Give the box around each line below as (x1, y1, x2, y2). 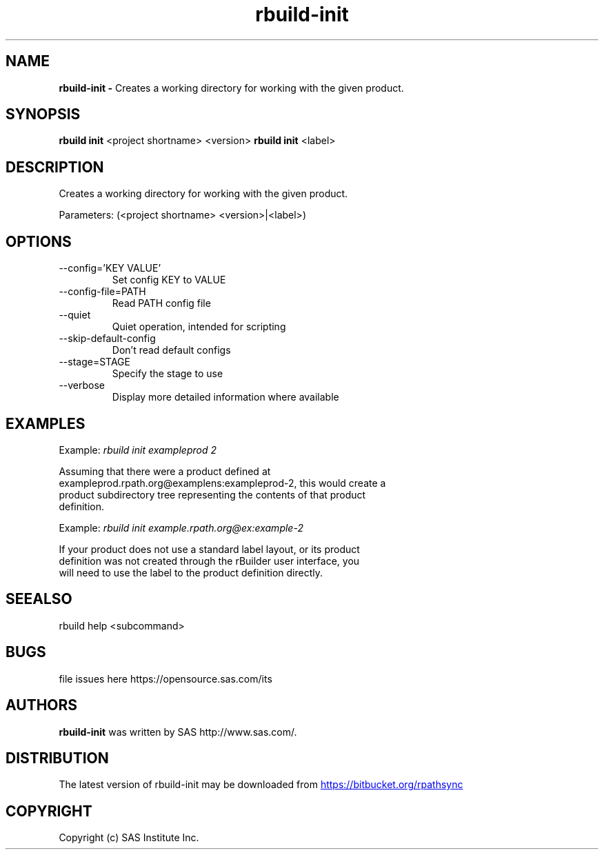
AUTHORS (6, 696, 78, 714)
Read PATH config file (112, 297, 211, 310)
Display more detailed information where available (112, 391, 339, 403)
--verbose (59, 379, 105, 392)
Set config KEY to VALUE (112, 274, 226, 286)
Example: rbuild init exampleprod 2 (59, 443, 217, 456)
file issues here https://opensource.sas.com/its (59, 672, 272, 685)
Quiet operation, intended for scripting (112, 321, 286, 333)
